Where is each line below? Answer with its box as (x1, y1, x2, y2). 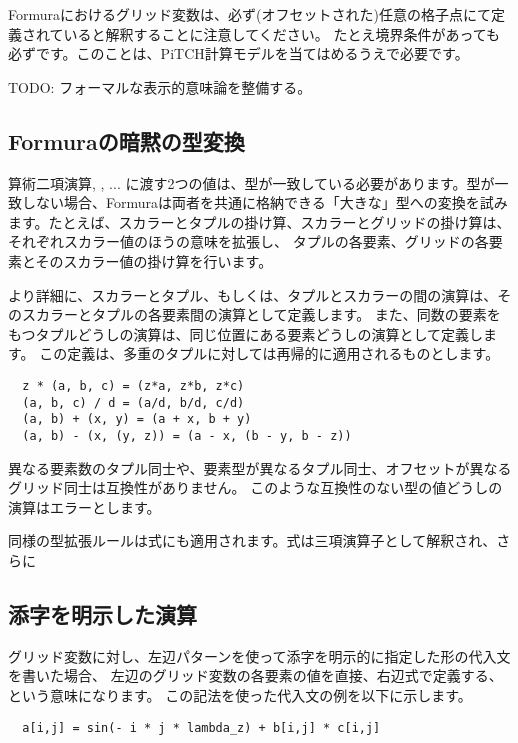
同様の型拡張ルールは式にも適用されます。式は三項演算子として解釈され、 (8, 530, 497, 551)
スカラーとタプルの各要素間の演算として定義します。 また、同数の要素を (21, 304, 501, 325)
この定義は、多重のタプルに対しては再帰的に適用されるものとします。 (39, 343, 500, 364)
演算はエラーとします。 (8, 496, 161, 517)
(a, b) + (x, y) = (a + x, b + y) (22, 412, 252, 427)
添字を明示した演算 (8, 598, 197, 629)
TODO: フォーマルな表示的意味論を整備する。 (8, 76, 312, 97)
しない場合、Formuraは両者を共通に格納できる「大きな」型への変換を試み (21, 192, 508, 213)
